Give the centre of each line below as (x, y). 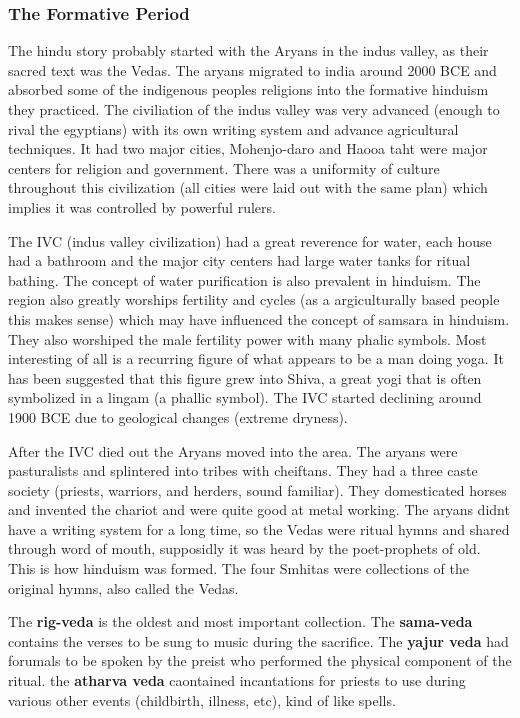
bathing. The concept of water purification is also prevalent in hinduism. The (244, 279)
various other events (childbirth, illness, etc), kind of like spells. (202, 699)
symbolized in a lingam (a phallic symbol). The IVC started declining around (245, 397)
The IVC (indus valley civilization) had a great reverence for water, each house (250, 240)
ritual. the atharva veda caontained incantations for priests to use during (237, 680)
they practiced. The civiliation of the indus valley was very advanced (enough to (254, 109)
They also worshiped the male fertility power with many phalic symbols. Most (247, 338)
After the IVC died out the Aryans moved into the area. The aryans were (233, 450)
